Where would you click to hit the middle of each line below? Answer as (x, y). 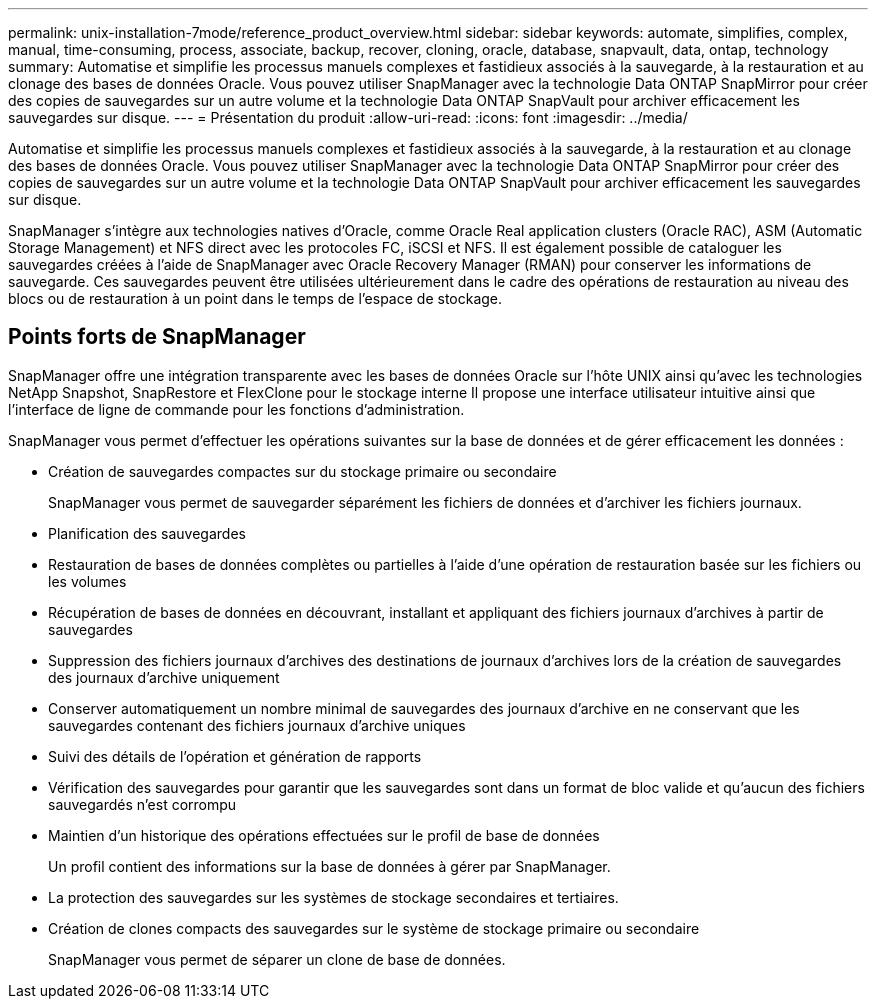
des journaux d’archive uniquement (164, 677)
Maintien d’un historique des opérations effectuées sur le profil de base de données (324, 835)
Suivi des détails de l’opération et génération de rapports (235, 756)
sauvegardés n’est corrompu (142, 804)
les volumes (87, 581)
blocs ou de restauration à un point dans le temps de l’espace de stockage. (255, 298)
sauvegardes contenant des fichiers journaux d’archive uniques (257, 725)
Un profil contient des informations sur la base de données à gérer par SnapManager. (329, 866)
